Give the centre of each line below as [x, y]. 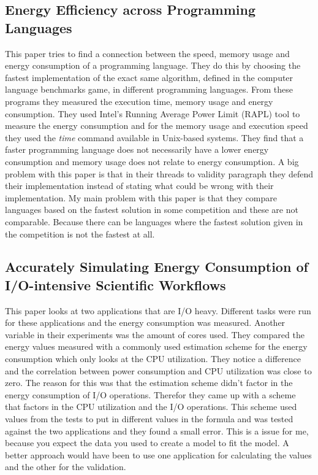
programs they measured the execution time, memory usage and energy [139, 101]
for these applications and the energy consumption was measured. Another [145, 322]
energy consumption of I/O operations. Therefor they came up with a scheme [150, 394]
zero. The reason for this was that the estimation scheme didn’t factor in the [149, 383]
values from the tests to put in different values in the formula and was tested [149, 419]
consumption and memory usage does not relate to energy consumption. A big [152, 161]
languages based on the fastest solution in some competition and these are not [152, 210]
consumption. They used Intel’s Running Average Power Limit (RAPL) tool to [153, 113]
